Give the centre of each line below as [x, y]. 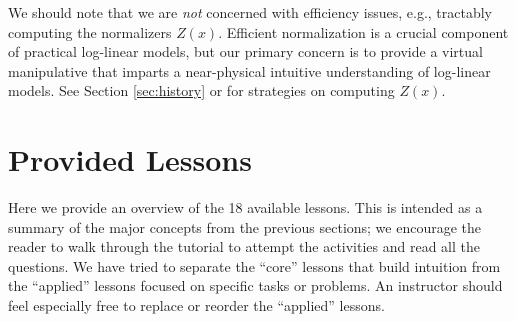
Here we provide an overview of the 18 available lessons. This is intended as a [245, 207]
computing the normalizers [90, 31]
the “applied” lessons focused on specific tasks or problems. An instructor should [255, 285]
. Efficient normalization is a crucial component [363, 31]
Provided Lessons [130, 159]
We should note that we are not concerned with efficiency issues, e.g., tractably [250, 12]
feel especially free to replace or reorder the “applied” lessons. [196, 305]
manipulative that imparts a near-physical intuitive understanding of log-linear [249, 70]
